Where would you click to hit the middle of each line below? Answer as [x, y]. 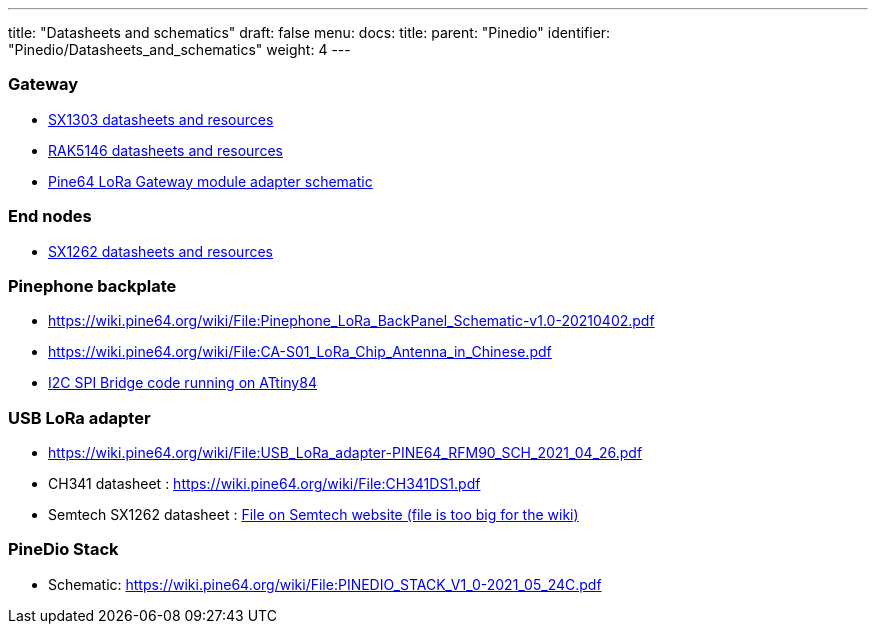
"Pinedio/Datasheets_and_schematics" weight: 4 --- [179, 49]
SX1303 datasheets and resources [161, 119]
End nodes [50, 216]
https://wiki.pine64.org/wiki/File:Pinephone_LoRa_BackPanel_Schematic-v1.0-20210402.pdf [351, 321]
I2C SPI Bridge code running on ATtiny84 [182, 383]
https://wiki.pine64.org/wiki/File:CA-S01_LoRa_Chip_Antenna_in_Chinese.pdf [300, 352]
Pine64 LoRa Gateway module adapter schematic [210, 181]
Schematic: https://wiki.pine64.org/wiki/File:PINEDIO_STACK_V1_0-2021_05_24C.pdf [325, 584]
